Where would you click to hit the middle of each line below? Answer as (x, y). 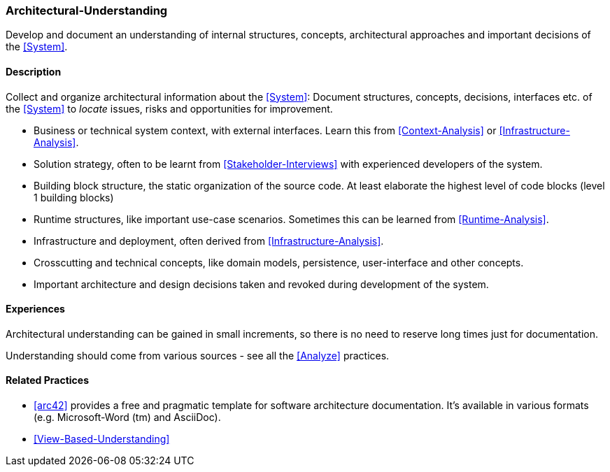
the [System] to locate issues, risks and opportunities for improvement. (169, 108)
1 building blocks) (74, 197)
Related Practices (48, 380)
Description (34, 71)
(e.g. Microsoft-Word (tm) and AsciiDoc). (127, 417)
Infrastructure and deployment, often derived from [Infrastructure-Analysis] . (209, 241)
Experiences (35, 309)
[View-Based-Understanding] (102, 439)
